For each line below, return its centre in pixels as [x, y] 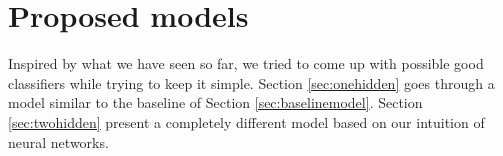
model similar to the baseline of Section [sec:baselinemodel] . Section [215, 102]
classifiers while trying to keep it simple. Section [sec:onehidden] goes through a [251, 82]
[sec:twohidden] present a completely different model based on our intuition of [246, 121]
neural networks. [58, 141]
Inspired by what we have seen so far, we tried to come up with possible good [246, 63]
